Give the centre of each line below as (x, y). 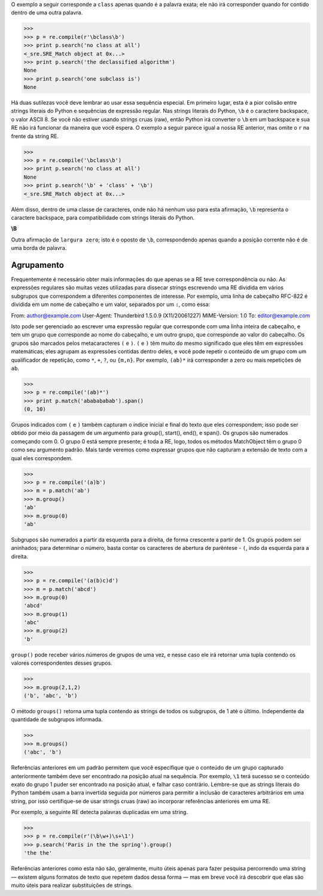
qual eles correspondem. (42, 458)
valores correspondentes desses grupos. (62, 663)
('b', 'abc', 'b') (51, 695)
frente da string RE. (35, 136)
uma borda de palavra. (39, 248)
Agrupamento (37, 265)
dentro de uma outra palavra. (47, 13)
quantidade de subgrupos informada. (57, 720)
